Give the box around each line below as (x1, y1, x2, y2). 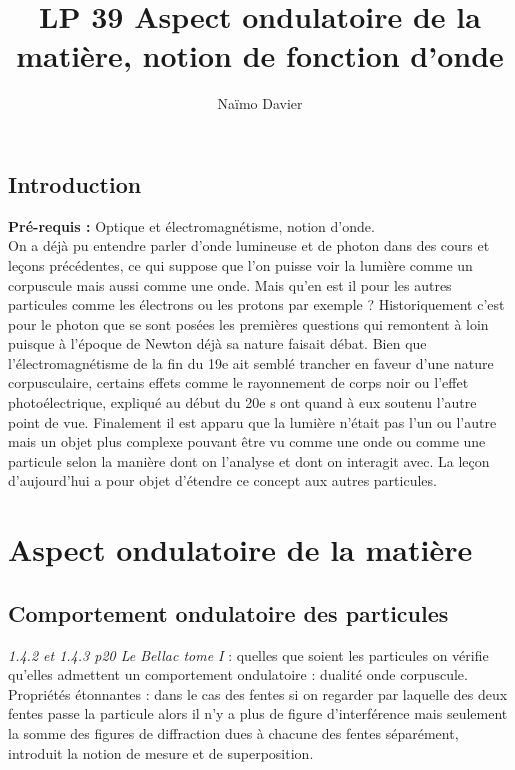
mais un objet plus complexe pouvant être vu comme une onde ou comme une (8, 431, 486, 452)
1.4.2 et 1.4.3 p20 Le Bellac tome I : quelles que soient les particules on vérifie (8, 644, 489, 665)
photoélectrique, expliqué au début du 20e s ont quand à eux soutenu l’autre (8, 392, 477, 413)
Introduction (8, 168, 142, 199)
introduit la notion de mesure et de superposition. (8, 742, 314, 763)
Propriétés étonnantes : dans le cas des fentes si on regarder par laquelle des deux (8, 683, 508, 704)
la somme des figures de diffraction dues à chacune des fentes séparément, (8, 722, 459, 743)
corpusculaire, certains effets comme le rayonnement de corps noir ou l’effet (8, 372, 469, 393)
